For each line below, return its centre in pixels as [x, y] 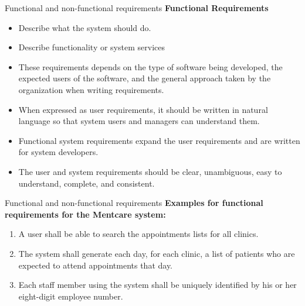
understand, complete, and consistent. [87, 183]
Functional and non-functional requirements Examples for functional [134, 203]
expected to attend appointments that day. [96, 265]
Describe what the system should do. [85, 27]
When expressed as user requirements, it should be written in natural [143, 109]
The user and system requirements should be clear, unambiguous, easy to [150, 171]
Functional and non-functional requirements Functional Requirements [137, 8]
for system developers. [58, 152]
